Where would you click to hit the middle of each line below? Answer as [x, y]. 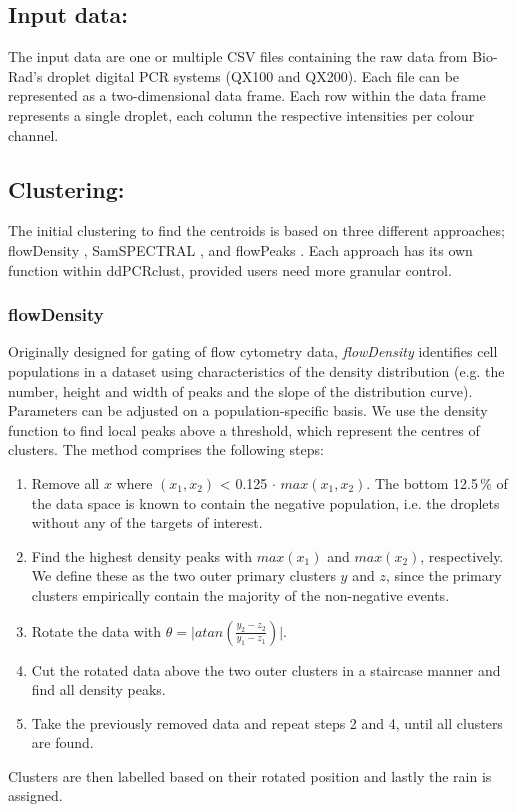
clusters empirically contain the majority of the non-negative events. [240, 594]
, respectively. [462, 555]
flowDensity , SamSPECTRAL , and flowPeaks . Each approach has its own [240, 249]
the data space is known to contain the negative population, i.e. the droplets [265, 502]
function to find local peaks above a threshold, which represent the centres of [244, 429]
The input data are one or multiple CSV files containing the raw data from [238, 56]
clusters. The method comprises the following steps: [166, 449]
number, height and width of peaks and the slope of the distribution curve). [240, 390]
